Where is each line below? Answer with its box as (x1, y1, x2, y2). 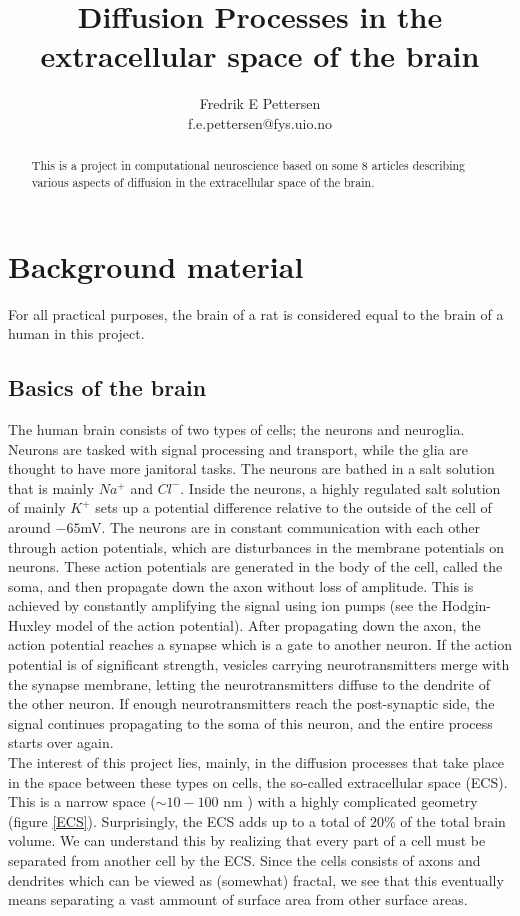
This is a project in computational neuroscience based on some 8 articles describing (31, 157, 466, 174)
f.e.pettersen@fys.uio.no (187, 112, 333, 133)
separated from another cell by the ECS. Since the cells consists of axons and (8, 850, 481, 870)
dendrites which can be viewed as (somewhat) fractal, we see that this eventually (8, 869, 504, 890)
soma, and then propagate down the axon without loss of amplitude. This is (8, 575, 474, 596)
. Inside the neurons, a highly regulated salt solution (180, 477, 501, 498)
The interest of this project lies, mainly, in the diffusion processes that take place (8, 752, 505, 773)
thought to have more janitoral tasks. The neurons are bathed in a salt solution (8, 458, 495, 479)
